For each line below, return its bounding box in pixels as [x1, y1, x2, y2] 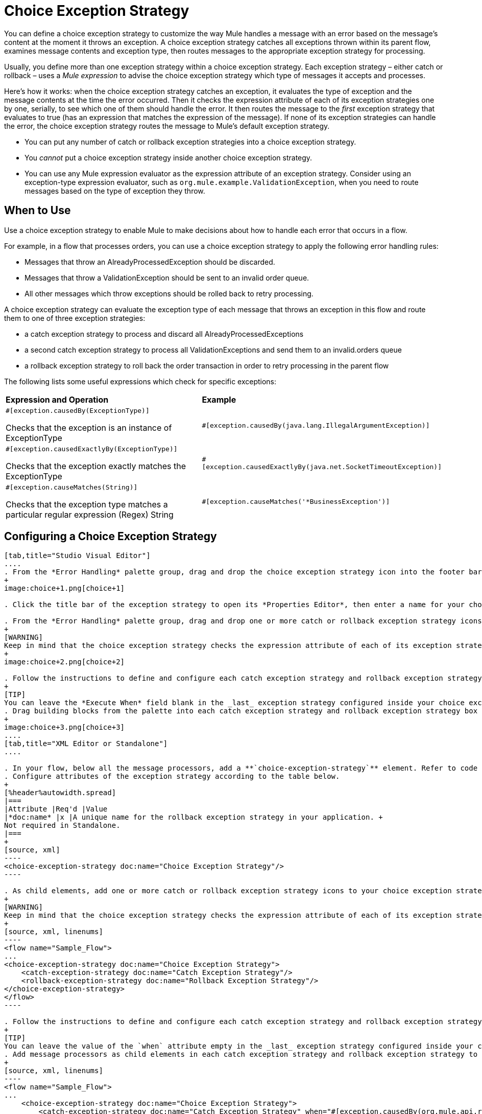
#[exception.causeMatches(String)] [6, 483, 138, 491]
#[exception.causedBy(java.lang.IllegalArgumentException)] [202, 422, 430, 430]
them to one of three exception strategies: [4, 313, 146, 322]
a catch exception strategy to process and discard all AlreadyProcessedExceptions [25, 329, 304, 338]
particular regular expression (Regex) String [6, 509, 174, 520]
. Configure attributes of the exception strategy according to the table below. [4, 772, 340, 781]
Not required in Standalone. [4, 821, 120, 830]
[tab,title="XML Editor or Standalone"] [4, 739, 168, 748]
